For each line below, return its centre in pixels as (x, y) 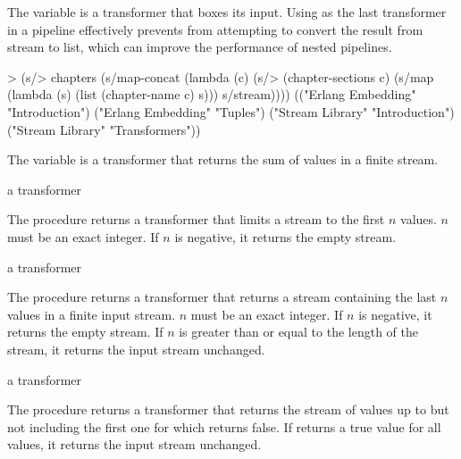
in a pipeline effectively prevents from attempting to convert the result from (215, 29)
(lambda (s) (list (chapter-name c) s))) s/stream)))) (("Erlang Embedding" (212, 94)
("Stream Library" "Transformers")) (104, 129)
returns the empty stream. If (85, 332)
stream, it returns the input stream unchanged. (136, 349)
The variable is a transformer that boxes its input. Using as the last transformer (227, 12)
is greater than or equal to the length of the (298, 332)
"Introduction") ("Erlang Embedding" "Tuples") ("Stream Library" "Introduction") (231, 111)
